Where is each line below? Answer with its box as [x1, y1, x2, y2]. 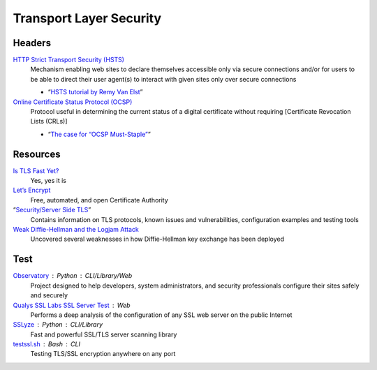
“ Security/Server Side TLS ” [13, 206, 91, 214]
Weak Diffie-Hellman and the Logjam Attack [13, 225, 139, 234]
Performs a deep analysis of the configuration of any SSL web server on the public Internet [30, 311, 293, 319]
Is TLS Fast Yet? [13, 166, 59, 175]
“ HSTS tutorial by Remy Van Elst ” [47, 88, 143, 96]
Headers [13, 37, 52, 49]
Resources [13, 148, 61, 160]
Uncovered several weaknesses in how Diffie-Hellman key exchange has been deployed [30, 235, 284, 244]
